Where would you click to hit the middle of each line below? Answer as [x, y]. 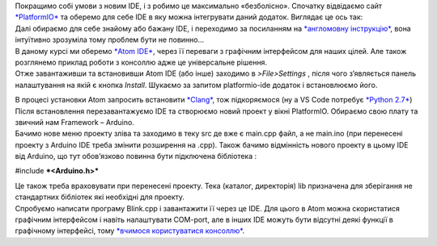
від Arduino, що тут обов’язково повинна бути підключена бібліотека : [136, 156]
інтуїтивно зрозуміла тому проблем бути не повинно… [110, 40]
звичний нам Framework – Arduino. [75, 122]
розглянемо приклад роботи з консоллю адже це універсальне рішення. [141, 62]
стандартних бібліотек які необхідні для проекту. [100, 197]
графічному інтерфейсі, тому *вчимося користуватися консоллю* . [130, 231]
